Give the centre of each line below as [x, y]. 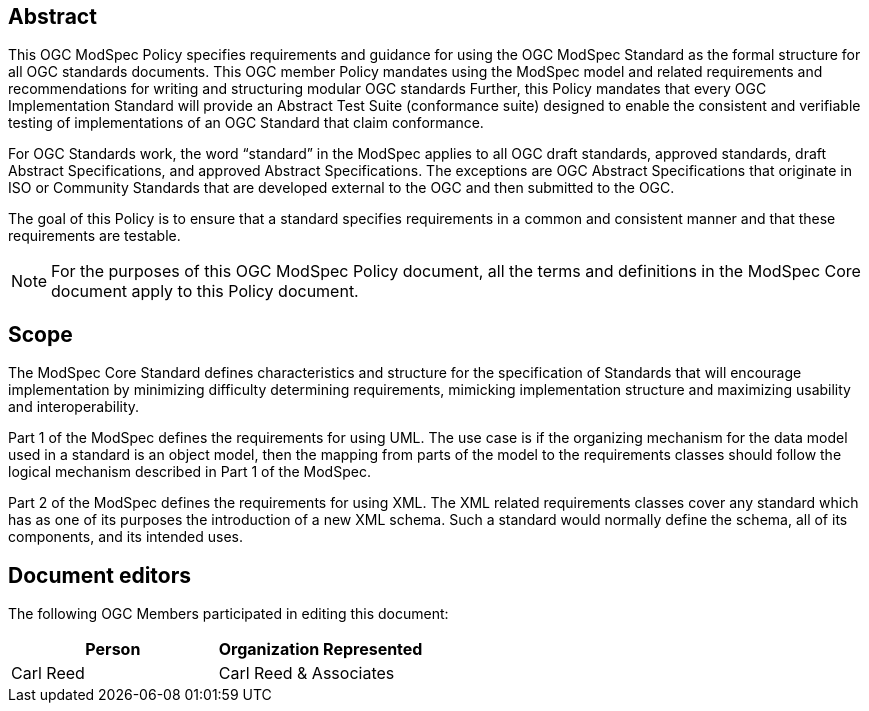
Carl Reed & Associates [306, 673]
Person [113, 649]
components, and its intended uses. [125, 537]
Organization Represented [320, 649]
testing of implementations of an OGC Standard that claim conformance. [246, 123]
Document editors [100, 575]
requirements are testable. [94, 236]
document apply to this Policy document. [205, 291]
